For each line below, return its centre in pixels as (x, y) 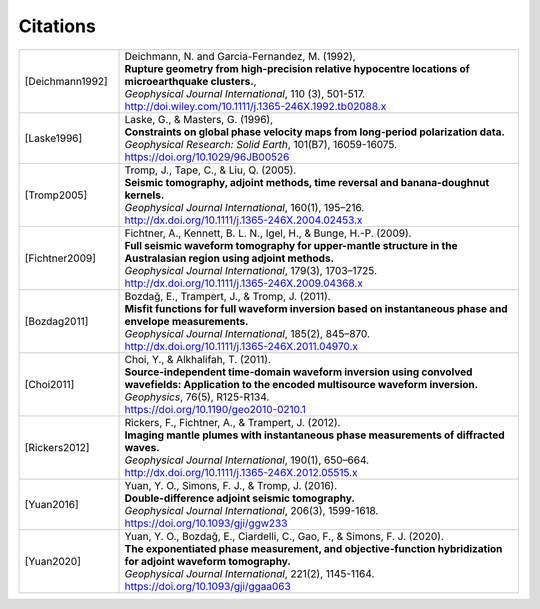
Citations (57, 26)
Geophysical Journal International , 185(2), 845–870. (247, 333)
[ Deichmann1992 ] (66, 81)
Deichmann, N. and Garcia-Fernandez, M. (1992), (240, 56)
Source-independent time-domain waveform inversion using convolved (298, 372)
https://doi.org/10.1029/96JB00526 (207, 157)
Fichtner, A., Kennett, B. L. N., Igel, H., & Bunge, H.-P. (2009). (268, 233)
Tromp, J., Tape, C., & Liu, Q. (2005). (210, 170)
